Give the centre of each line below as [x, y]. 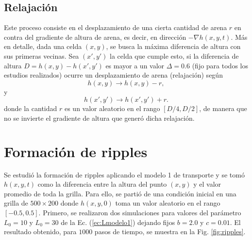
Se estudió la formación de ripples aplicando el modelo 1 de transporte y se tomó [124, 174]
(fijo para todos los [220, 65]
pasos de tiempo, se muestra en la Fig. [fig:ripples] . [170, 232]
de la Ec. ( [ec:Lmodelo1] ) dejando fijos [118, 222]
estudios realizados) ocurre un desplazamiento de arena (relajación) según [113, 75]
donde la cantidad [31, 108]
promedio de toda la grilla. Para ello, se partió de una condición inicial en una [120, 193]
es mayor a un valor [135, 65]
